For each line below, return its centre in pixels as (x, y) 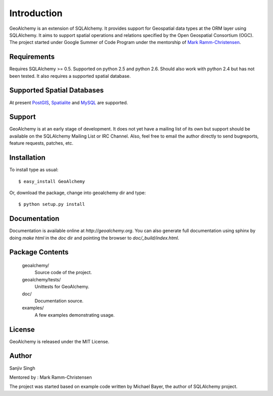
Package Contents (39, 252)
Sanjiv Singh (22, 368)
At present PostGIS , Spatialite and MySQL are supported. (69, 102)
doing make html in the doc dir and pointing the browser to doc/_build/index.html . (94, 238)
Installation (27, 158)
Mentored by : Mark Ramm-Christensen (51, 377)
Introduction (36, 13)
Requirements (32, 57)
